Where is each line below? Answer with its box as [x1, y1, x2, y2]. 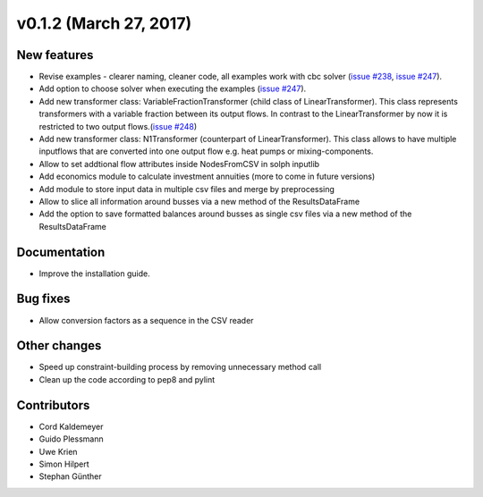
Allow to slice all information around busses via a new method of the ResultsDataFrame [38, 196, 360, 206]
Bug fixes [16, 291, 71, 307]
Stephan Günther [38, 471, 102, 482]
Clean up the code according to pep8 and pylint [38, 374, 216, 384]
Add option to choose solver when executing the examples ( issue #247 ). [38, 83, 307, 94]
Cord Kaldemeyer [38, 421, 104, 432]
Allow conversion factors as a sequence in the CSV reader [38, 315, 254, 325]
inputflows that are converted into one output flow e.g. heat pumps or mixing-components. [38, 146, 374, 156]
